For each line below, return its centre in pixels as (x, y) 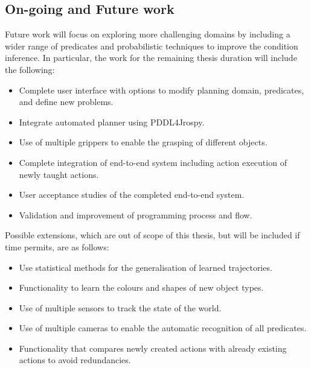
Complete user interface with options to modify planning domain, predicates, (162, 90)
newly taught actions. (59, 174)
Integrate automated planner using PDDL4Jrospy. (112, 122)
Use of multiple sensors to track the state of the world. (120, 307)
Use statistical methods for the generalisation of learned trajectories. (146, 267)
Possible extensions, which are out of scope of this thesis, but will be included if (152, 235)
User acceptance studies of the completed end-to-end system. (132, 195)
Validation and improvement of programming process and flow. (136, 214)
